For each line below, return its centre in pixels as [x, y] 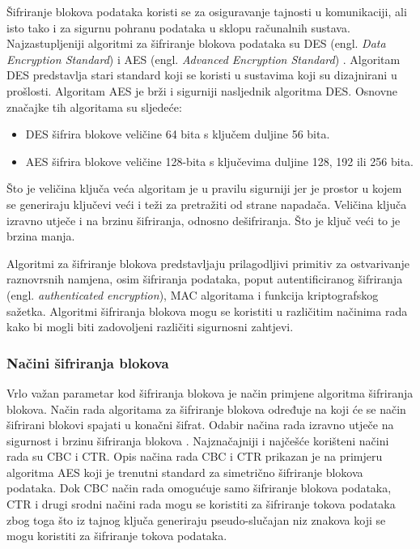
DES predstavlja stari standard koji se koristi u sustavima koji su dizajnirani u [202, 75]
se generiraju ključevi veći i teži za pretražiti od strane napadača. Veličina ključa [207, 204]
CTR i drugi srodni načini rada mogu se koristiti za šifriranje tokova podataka [201, 504]
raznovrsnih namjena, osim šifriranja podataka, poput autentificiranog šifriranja [205, 279]
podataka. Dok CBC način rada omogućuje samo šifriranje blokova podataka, [199, 488]
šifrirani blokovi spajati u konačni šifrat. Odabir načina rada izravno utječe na [200, 425]
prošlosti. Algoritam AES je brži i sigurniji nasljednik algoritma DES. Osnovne [202, 90]
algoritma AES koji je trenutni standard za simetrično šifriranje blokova [185, 472]
